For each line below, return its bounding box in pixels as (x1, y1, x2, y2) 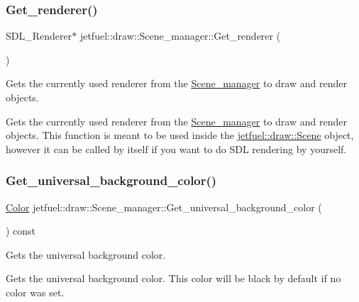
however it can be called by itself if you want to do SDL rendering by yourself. (6, 141, 347, 156)
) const (6, 223, 36, 238)
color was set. (6, 284, 65, 299)
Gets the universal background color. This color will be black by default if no (6, 271, 341, 286)
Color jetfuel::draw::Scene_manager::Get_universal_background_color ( (6, 199, 322, 214)
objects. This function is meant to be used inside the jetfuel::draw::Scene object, (6, 128, 354, 142)
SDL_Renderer (6, 28, 72, 43)
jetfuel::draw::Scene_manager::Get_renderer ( (79, 28, 281, 43)
